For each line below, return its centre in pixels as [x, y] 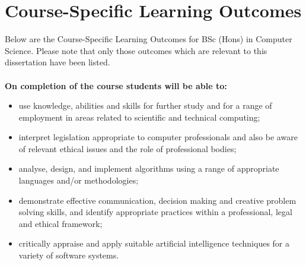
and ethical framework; [60, 223]
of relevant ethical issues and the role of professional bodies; [128, 148]
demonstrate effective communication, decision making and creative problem [157, 200]
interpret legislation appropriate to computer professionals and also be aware [158, 137]
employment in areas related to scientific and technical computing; [139, 117]
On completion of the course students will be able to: [116, 85]
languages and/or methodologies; [79, 180]
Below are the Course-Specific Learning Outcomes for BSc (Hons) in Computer [149, 39]
